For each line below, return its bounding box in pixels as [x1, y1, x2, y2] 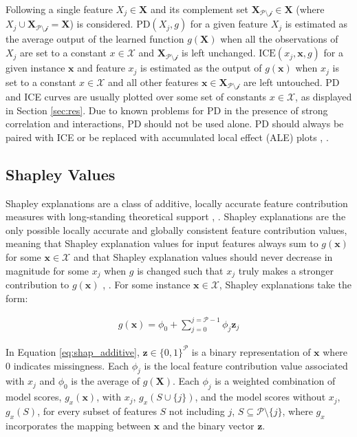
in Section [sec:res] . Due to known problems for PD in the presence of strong [6, 103, 328, 117]
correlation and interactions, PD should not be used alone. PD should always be [6, 116, 344, 131]
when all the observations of [220, 32, 338, 46]
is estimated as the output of [140, 61, 262, 75]
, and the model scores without [195, 390, 326, 404]
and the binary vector [162, 418, 255, 432]
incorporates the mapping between [6, 418, 151, 432]
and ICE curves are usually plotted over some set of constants [6, 89, 267, 103]
